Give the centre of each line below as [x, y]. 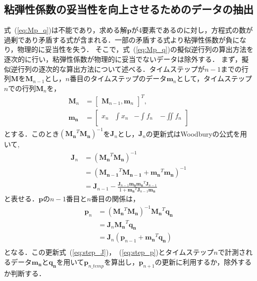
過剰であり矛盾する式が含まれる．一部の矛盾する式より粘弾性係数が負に [122, 39]
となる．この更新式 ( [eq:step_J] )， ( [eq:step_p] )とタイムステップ [109, 252]
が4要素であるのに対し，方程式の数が [192, 30]
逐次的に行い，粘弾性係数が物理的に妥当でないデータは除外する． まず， [123, 59]
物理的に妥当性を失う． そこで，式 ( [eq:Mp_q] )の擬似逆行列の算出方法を [135, 49]
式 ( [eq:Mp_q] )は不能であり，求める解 [66, 30]
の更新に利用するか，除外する [203, 262]
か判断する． [25, 273]
